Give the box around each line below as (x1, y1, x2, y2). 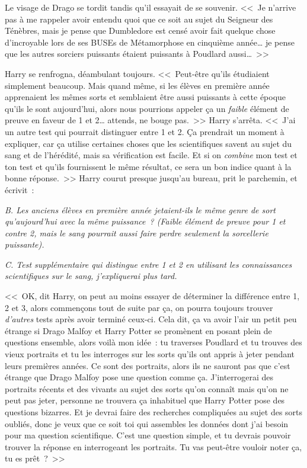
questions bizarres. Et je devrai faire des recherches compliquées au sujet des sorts (5, 406, 303, 418)
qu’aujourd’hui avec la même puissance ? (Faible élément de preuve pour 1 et (5, 215, 286, 227)
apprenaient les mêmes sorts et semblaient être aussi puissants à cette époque (5, 91, 286, 103)
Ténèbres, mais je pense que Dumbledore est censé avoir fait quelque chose (5, 24, 276, 37)
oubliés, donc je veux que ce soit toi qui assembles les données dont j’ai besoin (5, 417, 289, 429)
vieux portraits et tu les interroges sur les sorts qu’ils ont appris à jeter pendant (5, 348, 295, 360)
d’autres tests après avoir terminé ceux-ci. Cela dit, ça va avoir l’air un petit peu (5, 313, 297, 325)
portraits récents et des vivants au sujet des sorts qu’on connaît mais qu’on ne (5, 382, 289, 395)
